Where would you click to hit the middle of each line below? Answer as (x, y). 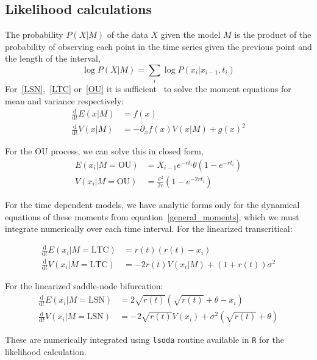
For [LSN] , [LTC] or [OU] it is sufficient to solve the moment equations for (148, 89)
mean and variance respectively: (64, 100)
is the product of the (273, 34)
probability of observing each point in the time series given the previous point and (158, 46)
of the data (127, 34)
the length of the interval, (53, 58)
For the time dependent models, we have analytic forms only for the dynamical (152, 204)
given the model (191, 34)
